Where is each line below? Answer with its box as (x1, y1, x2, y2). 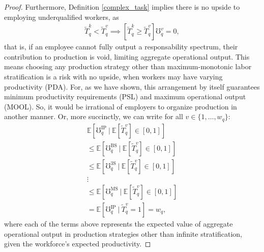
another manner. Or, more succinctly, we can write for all (4, 111, 183, 122)
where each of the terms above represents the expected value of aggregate (4, 218, 233, 229)
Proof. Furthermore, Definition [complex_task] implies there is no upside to (4, 2, 240, 12)
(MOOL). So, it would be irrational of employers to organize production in (4, 101, 237, 111)
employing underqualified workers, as (4, 11, 119, 22)
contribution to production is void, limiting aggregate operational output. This (4, 51, 250, 62)
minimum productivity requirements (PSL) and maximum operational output (4, 91, 246, 102)
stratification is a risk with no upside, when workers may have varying (4, 71, 223, 81)
